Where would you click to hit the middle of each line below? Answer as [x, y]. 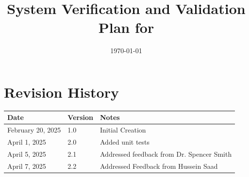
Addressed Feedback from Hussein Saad [159, 166]
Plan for [126, 27]
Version [81, 117]
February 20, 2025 [34, 130]
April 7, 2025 [27, 166]
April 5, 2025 [27, 154]
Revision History [61, 92]
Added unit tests [125, 142]
